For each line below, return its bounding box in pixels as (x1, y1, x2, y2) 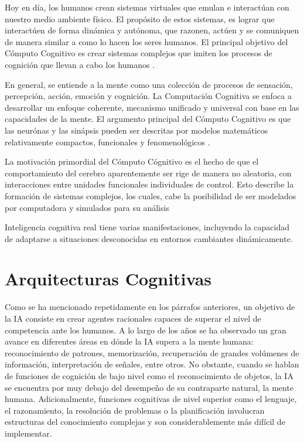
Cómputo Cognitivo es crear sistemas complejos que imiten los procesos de (5, 47, 272, 59)
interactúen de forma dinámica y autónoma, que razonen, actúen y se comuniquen (5, 24, 299, 36)
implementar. (5, 427, 52, 439)
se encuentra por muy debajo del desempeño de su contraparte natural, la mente (5, 381, 294, 393)
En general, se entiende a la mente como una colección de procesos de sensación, (5, 78, 293, 90)
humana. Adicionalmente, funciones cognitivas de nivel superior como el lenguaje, (5, 393, 297, 405)
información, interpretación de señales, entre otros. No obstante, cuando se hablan (5, 358, 299, 370)
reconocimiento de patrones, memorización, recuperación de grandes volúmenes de (5, 346, 299, 359)
